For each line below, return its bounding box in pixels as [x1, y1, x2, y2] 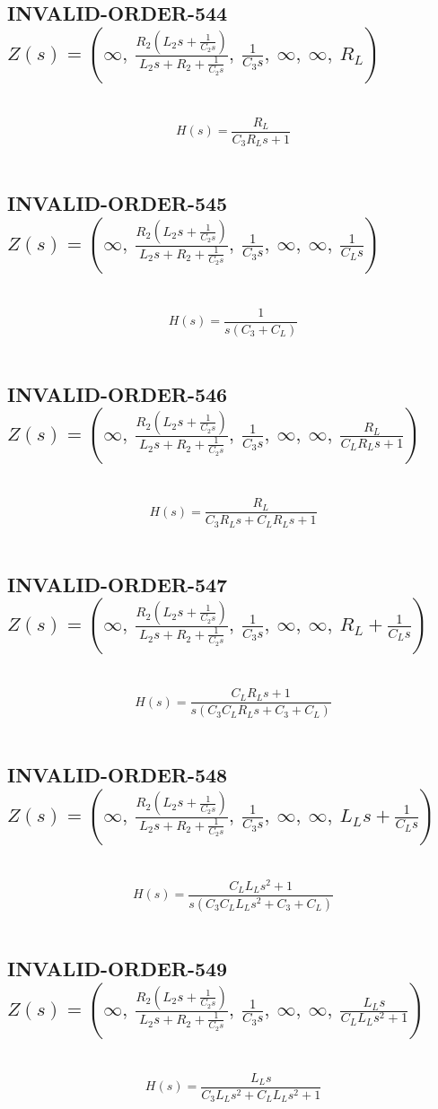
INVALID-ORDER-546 [7, 380, 228, 407]
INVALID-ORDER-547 [7, 570, 228, 598]
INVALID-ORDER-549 [7, 955, 228, 982]
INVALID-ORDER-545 [7, 189, 228, 217]
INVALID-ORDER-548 [7, 761, 228, 789]
